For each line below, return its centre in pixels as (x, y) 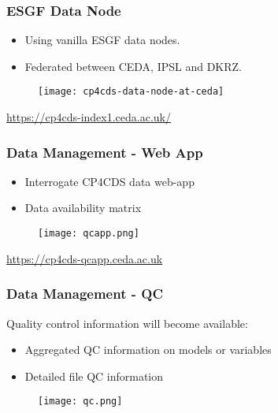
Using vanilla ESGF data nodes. (102, 40)
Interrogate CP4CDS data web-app (109, 181)
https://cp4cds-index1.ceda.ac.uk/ (89, 117)
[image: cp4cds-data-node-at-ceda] (131, 92)
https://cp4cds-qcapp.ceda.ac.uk (85, 258)
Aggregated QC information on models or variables (148, 350)
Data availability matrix (83, 208)
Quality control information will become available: (127, 323)
